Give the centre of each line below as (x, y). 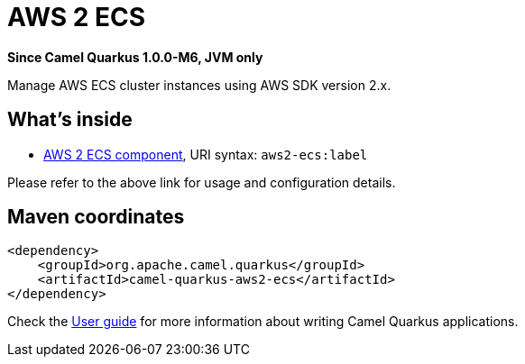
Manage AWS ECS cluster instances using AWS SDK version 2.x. (199, 85)
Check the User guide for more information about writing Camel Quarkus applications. (263, 322)
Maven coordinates (96, 217)
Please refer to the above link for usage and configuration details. (202, 182)
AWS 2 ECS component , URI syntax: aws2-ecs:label (206, 154)
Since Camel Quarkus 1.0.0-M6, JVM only (135, 57)
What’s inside (70, 120)
